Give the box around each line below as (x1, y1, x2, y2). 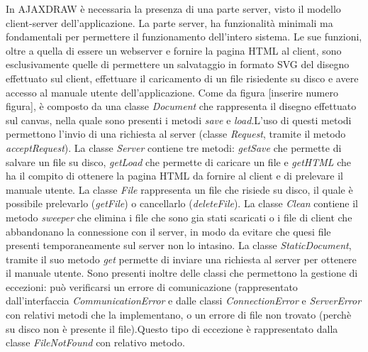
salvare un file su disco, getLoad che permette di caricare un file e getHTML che (6, 154, 352, 169)
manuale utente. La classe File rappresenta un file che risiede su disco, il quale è (6, 182, 353, 197)
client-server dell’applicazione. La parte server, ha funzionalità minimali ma (6, 15, 333, 30)
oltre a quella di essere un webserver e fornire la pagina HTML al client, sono (6, 43, 342, 57)
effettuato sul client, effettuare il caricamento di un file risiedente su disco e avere (6, 70, 359, 85)
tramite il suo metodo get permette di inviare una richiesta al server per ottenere (6, 251, 357, 266)
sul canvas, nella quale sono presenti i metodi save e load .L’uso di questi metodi (6, 112, 352, 127)
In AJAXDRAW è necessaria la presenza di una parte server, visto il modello (6, 1, 341, 16)
